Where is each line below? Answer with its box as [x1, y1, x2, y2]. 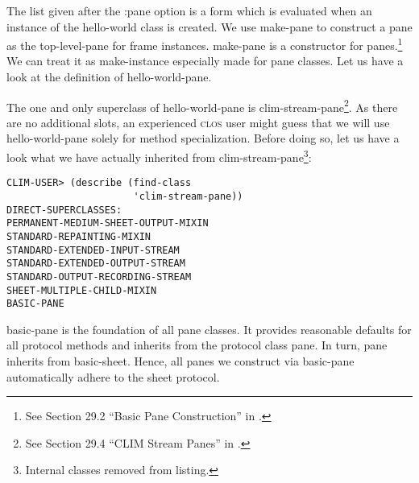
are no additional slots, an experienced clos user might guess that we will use [6, 114, 390, 130]
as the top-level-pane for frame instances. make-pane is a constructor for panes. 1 [6, 35, 403, 53]
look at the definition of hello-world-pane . [6, 68, 212, 85]
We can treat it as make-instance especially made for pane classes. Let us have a [6, 52, 404, 69]
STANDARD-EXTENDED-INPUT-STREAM [6, 244, 180, 256]
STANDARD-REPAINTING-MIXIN [6, 230, 151, 242]
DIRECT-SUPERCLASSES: [6, 204, 122, 216]
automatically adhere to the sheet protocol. [6, 368, 220, 385]
